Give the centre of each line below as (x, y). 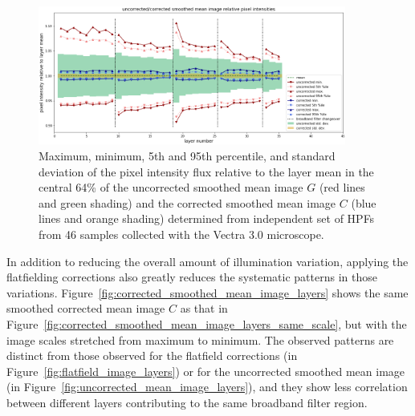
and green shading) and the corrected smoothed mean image (187, 202)
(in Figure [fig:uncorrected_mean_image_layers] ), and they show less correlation (207, 387)
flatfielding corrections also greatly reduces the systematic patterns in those (192, 277)
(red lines (342, 187)
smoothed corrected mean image (86, 308)
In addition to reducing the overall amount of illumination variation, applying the (207, 261)
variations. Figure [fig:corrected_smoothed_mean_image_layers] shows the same (207, 292)
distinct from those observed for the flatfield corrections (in (152, 355)
